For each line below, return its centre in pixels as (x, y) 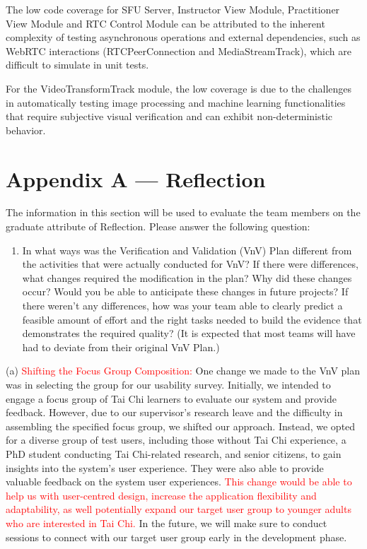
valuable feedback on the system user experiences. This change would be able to (179, 482)
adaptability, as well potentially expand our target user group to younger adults (179, 509)
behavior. (26, 130)
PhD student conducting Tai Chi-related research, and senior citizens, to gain (174, 453)
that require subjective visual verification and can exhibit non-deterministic (169, 116)
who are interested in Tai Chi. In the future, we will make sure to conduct (167, 523)
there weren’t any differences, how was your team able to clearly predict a (182, 306)
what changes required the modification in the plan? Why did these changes (187, 277)
